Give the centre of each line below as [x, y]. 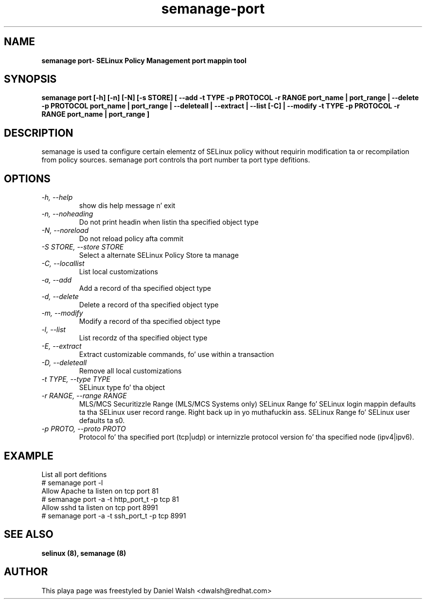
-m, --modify [62, 313]
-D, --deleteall [64, 363]
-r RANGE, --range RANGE [84, 396]
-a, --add [57, 280]
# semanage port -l [72, 482]
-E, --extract [62, 346]
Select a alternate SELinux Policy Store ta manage [159, 255]
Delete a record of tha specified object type [149, 305]
